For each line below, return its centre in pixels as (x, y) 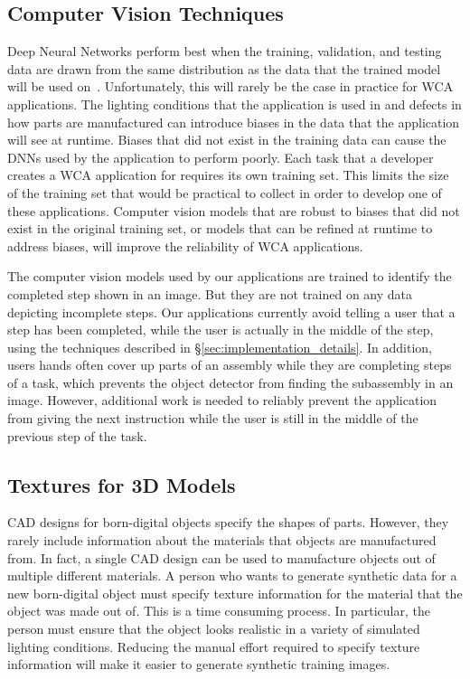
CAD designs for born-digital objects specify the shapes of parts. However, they (228, 522)
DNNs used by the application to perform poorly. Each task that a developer (221, 157)
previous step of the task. (77, 435)
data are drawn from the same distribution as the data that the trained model (224, 68)
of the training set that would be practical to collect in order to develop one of (225, 192)
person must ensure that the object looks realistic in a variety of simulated (214, 629)
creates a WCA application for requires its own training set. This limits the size (228, 175)
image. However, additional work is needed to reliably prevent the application (222, 400)
